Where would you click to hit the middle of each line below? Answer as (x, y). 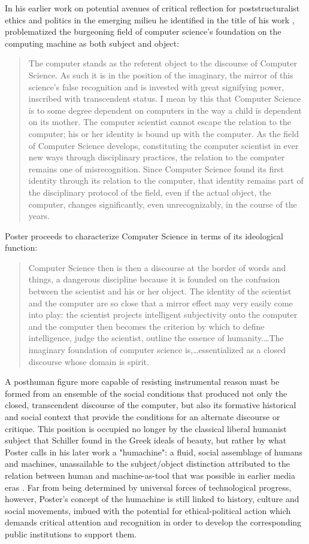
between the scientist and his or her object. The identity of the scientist (160, 291)
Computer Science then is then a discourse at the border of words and (157, 267)
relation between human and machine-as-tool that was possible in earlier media (150, 475)
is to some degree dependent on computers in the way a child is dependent (165, 110)
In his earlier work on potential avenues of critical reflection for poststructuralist (152, 8)
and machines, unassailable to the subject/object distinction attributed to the (148, 464)
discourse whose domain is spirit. (89, 361)
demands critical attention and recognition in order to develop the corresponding (153, 522)
